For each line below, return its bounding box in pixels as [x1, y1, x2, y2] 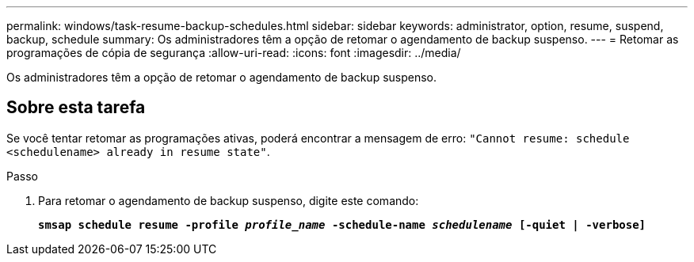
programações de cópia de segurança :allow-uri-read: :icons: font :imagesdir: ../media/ [6, 46, 461, 59]
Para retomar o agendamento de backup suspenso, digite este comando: [38, 193, 419, 207]
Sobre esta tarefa [6, 97, 146, 118]
